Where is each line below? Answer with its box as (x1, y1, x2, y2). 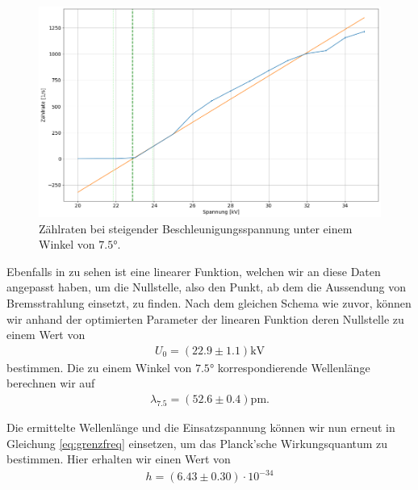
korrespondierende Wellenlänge (217, 358, 370, 375)
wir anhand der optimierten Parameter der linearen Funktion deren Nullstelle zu (6, 310, 404, 327)
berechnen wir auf (6, 375, 95, 392)
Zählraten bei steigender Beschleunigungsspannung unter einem (39, 220, 353, 237)
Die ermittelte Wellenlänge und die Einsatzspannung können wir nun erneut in (6, 418, 395, 435)
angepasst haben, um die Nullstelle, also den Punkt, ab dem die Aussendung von (6, 279, 406, 295)
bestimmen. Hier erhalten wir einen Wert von (6, 450, 231, 467)
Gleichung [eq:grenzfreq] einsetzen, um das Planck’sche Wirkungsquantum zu (6, 434, 388, 451)
